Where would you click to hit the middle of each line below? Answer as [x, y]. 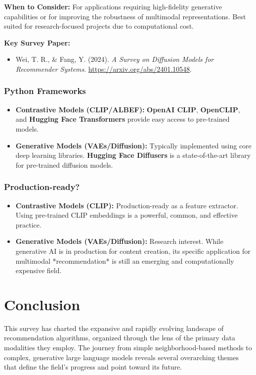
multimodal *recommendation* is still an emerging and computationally [125, 260]
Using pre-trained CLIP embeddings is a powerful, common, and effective [127, 215]
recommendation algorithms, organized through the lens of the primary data [120, 338]
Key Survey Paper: [37, 42]
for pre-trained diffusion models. [64, 164]
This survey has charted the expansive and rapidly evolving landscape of [114, 328]
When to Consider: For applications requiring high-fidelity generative [113, 6]
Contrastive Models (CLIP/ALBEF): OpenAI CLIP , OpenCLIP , [128, 109]
